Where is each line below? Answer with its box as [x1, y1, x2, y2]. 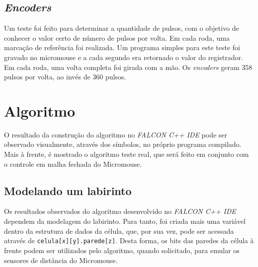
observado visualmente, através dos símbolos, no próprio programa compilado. [4, 139, 242, 149]
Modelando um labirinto [4, 183, 132, 198]
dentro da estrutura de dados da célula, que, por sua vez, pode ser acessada [4, 225, 234, 236]
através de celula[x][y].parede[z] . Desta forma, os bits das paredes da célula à [4, 235, 254, 246]
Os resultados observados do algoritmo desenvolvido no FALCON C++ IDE [4, 206, 236, 216]
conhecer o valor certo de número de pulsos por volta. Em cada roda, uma [4, 32, 230, 43]
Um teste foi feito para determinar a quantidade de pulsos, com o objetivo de [4, 23, 239, 33]
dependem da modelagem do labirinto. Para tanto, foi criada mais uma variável [4, 216, 246, 226]
